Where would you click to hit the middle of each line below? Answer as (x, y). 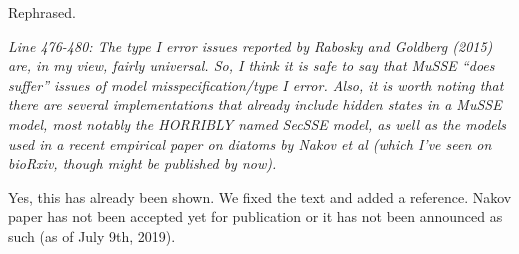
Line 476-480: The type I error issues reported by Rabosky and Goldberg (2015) (250, 45)
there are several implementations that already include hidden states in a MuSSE (255, 104)
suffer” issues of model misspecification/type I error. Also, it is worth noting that (256, 84)
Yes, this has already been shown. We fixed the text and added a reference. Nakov (260, 196)
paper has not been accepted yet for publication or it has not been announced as (255, 216)
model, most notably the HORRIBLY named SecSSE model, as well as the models (257, 123)
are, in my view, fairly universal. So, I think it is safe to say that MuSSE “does (251, 65)
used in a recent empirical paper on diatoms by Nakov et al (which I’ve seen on (250, 143)
